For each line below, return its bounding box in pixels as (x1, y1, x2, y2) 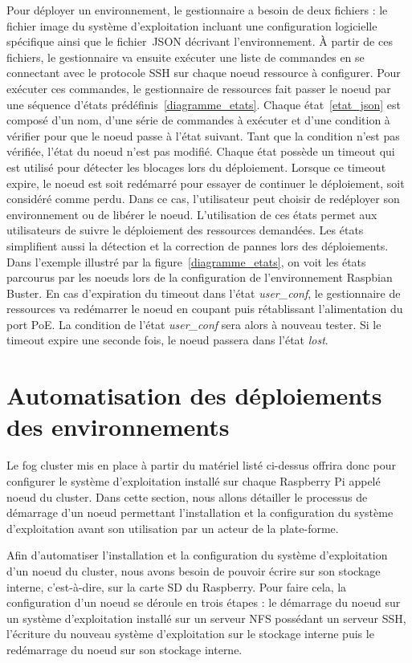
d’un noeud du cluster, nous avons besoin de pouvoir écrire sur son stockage (6, 562, 381, 579)
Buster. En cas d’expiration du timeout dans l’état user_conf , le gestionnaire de (6, 284, 401, 301)
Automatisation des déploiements (6, 379, 382, 412)
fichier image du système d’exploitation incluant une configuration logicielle (6, 17, 377, 34)
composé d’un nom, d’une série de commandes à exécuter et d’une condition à (6, 112, 390, 128)
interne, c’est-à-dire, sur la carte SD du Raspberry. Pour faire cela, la (6, 578, 347, 595)
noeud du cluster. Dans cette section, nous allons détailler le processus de (6, 488, 368, 505)
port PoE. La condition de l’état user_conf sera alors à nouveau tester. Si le (6, 315, 381, 332)
